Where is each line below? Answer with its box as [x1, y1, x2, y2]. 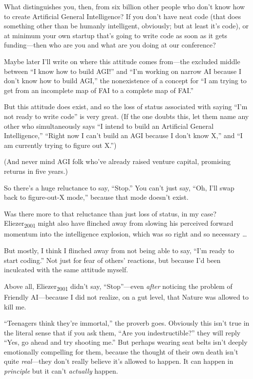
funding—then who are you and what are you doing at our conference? [4, 40, 216, 50]
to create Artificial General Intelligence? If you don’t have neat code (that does [4, 11, 241, 21]
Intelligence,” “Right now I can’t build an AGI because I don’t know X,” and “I [4, 130, 243, 141]
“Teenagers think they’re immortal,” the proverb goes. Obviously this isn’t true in [4, 318, 250, 328]
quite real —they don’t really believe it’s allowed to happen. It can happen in [4, 356, 233, 366]
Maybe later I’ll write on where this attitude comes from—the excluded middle [4, 56, 240, 66]
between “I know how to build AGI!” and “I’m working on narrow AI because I [4, 66, 241, 76]
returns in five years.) [4, 166, 68, 176]
